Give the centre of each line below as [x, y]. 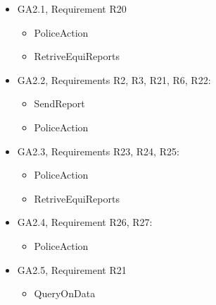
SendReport [59, 103]
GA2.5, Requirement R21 [72, 269]
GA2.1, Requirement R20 [72, 8]
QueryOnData [65, 293]
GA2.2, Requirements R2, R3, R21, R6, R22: [114, 79]
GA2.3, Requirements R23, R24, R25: [98, 151]
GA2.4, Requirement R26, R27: [85, 222]
